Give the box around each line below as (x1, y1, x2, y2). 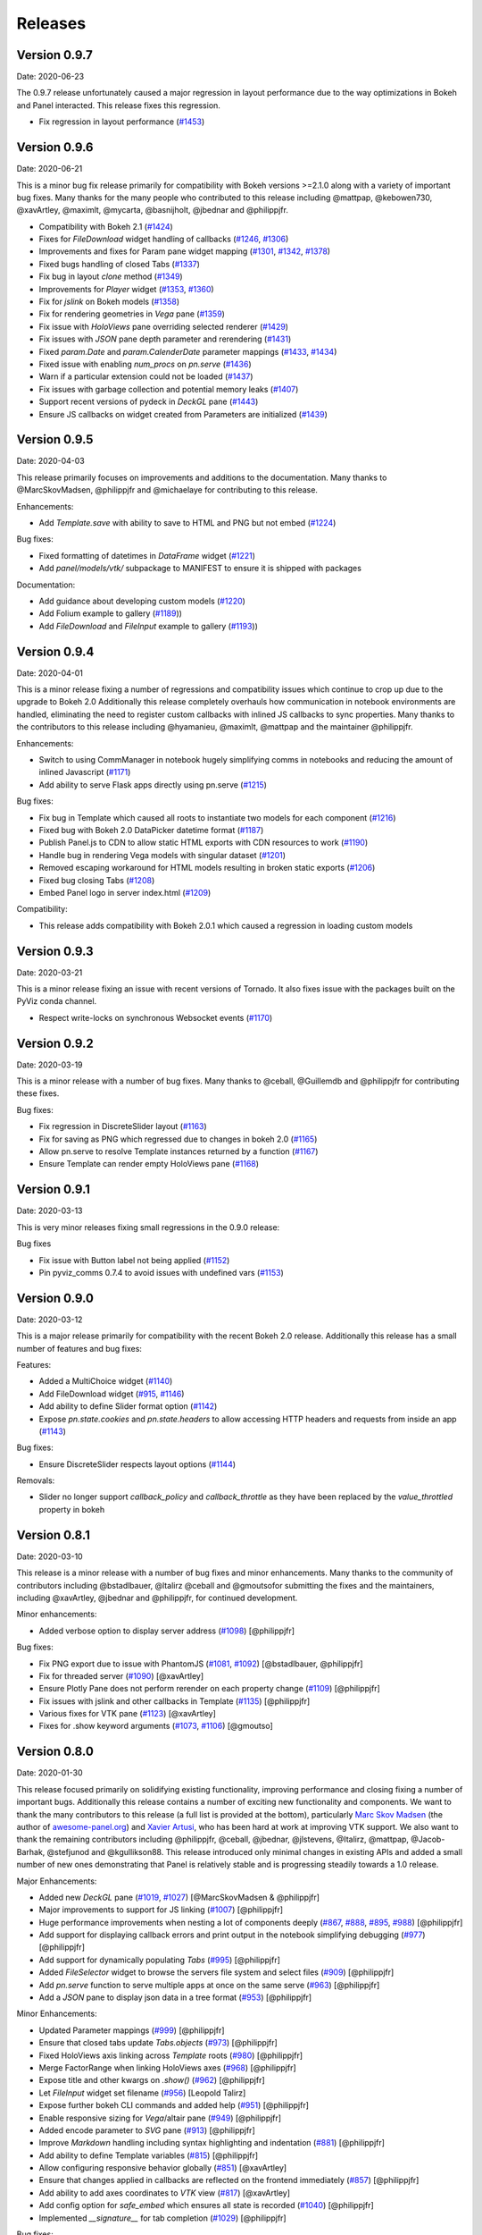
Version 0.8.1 (16, 1527, 91, 1542)
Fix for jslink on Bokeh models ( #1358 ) (38, 296, 180, 308)
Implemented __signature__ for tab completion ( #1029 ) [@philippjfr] (38, 2213, 287, 2223)
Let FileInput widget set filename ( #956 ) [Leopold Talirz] (38, 2087, 246, 2098)
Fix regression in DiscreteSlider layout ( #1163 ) (38, 1121, 207, 1132)
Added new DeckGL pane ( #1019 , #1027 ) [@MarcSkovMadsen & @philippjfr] (38, 1892, 320, 1902)
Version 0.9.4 (16, 644, 95, 659)
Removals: (16, 1475, 55, 1486)
